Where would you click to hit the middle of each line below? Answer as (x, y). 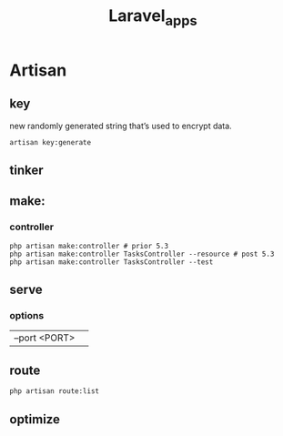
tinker (26, 170)
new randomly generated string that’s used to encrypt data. (121, 126)
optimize (35, 419)
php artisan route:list (55, 391)
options (27, 315)
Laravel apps (153, 17)
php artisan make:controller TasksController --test (111, 262)
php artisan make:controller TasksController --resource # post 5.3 (142, 254)
